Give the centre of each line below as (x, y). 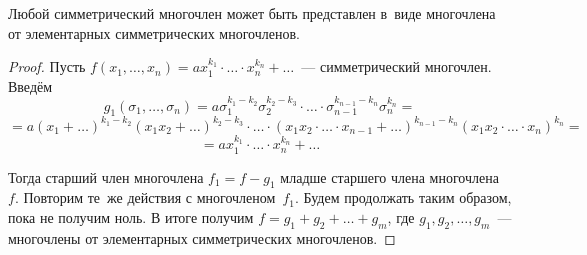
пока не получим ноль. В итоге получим (131, 216)
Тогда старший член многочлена (106, 176)
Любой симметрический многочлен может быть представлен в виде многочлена (252, 13)
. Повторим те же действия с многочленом (145, 197)
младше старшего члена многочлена (389, 176)
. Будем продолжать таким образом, (403, 197)
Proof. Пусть (47, 66)
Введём (30, 85)
